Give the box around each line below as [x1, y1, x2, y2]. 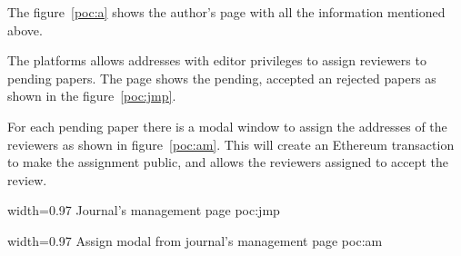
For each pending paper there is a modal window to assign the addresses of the [7, 116, 447, 135]
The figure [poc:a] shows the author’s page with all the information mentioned [7, 3, 446, 21]
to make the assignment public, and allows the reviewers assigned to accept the [7, 153, 449, 172]
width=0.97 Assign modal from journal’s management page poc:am [7, 231, 383, 250]
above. [7, 20, 43, 39]
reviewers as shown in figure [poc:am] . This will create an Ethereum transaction [7, 134, 455, 153]
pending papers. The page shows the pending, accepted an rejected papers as [7, 68, 436, 87]
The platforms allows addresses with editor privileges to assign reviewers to [7, 51, 426, 70]
